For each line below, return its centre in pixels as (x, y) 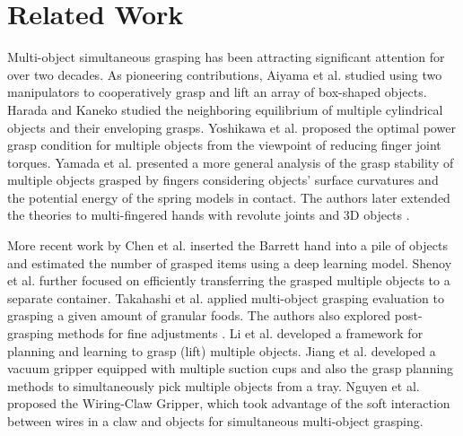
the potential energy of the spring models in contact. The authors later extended (229, 197)
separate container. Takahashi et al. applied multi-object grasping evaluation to (226, 297)
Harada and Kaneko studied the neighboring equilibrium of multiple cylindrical (225, 109)
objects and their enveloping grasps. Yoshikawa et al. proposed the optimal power (231, 127)
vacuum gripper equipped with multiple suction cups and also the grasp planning (231, 368)
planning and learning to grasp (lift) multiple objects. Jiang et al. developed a (222, 350)
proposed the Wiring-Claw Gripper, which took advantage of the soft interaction (229, 403)
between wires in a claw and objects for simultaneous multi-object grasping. (215, 421)
